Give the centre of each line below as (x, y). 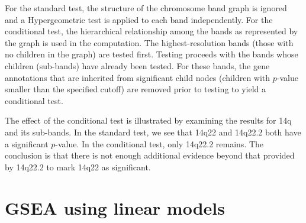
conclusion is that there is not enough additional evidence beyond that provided (150, 155)
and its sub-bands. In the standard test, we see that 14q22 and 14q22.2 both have (153, 132)
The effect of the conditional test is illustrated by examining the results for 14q (148, 120)
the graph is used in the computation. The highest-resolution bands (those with (149, 42)
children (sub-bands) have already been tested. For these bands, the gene (137, 65)
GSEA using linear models (115, 207)
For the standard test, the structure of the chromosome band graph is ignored (146, 8)
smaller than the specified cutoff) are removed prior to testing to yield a (136, 89)
